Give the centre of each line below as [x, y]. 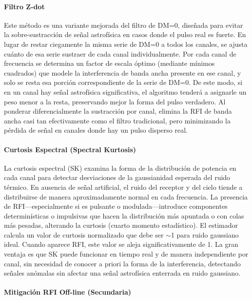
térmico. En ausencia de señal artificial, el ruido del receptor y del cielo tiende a [123, 187]
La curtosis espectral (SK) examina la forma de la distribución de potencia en [120, 168]
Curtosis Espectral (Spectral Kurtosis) [70, 149]
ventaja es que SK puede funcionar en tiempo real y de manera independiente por [126, 254]
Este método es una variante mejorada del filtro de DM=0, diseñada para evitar [124, 25]
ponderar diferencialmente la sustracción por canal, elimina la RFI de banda [118, 111]
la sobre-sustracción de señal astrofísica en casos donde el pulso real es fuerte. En [125, 34]
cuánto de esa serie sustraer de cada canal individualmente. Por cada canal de [120, 53]
